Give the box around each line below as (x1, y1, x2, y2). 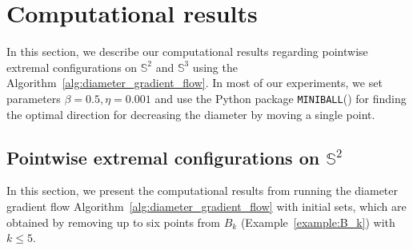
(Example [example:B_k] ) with (240, 213, 395, 230)
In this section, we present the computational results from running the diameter (6, 182, 399, 199)
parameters (6, 89, 61, 106)
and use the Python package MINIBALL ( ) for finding (154, 89, 407, 106)
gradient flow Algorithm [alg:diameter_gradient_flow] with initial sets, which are (6, 197, 407, 214)
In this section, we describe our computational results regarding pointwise (6, 43, 368, 60)
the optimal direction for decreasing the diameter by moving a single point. (6, 105, 375, 122)
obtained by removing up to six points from (6, 213, 221, 230)
